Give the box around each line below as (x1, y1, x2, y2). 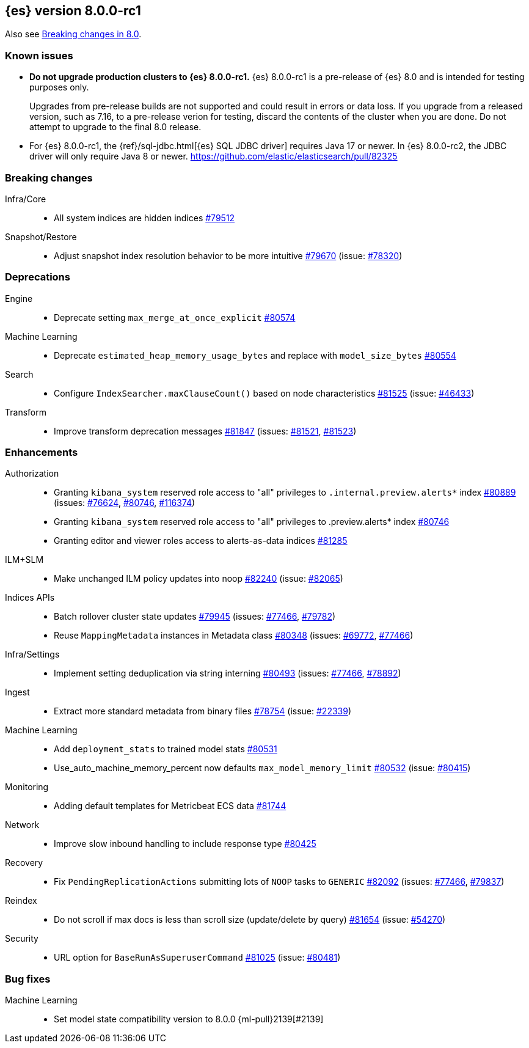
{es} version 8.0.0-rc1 (5, 3, 141, 18)
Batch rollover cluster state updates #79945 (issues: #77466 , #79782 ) (54, 611, 336, 622)
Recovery (5, 857, 43, 868)
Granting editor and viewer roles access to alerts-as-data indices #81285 (54, 535, 348, 546)
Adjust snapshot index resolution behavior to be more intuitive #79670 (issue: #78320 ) (54, 250, 403, 261)
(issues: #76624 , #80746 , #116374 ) (54, 497, 195, 508)
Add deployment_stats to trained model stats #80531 (54, 744, 277, 755)
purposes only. (29, 82, 89, 93)
